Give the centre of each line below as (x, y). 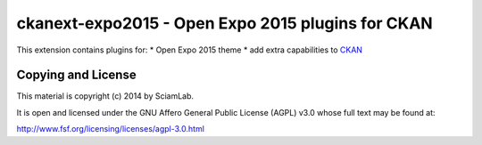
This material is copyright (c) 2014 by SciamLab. (105, 96)
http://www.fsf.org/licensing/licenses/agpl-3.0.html (111, 129)
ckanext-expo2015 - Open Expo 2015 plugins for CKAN (224, 23)
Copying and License (77, 75)
